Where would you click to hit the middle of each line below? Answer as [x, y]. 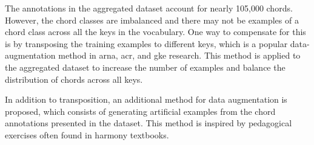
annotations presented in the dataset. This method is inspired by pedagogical [149, 123]
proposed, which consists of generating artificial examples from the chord [140, 111]
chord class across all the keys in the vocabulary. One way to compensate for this [155, 32]
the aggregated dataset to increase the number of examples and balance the [145, 67]
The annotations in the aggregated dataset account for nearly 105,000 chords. [149, 8]
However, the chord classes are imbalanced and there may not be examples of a [152, 20]
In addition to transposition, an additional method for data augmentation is [146, 99]
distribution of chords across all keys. [74, 79]
